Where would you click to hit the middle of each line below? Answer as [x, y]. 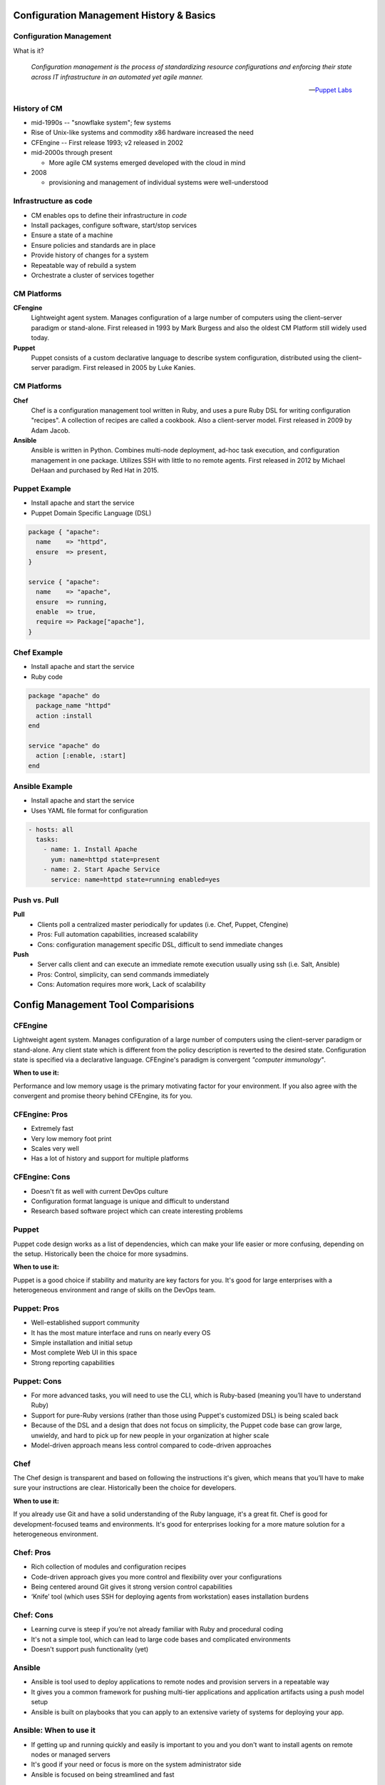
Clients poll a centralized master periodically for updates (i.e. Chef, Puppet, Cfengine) [163, 924]
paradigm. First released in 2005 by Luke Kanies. [124, 368]
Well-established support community [86, 1323]
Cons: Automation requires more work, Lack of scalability [122, 985]
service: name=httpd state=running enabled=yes [135, 879]
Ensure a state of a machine [72, 235]
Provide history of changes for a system [90, 255]
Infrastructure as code [53, 201]
